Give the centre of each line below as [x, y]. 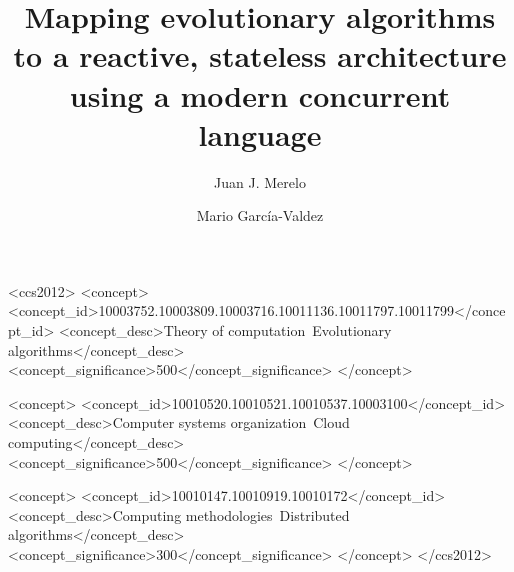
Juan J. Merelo [260, 181]
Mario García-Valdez [260, 215]
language [260, 133]
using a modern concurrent [260, 94]
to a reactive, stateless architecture [260, 55]
